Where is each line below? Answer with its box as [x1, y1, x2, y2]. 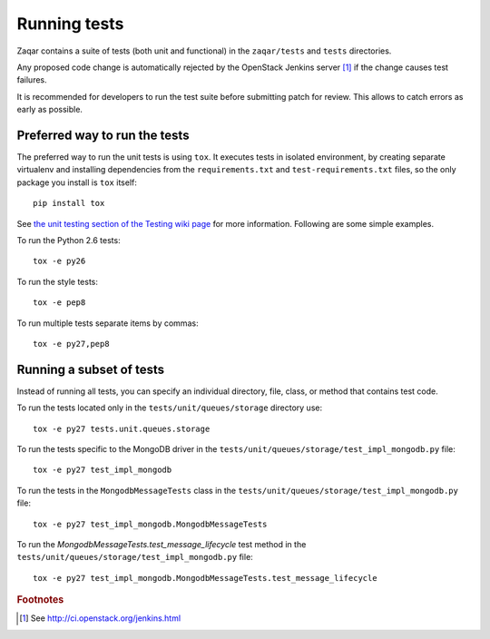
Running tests [16, 14, 124, 34]
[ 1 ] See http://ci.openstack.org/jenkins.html [19, 613, 181, 624]
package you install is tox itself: [16, 177, 138, 188]
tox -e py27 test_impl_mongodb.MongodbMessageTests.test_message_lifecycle [33, 573, 377, 583]
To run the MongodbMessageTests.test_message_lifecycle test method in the [16, 538, 307, 549]
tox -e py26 [33, 256, 86, 267]
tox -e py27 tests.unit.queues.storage [33, 423, 211, 434]
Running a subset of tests [16, 361, 165, 377]
